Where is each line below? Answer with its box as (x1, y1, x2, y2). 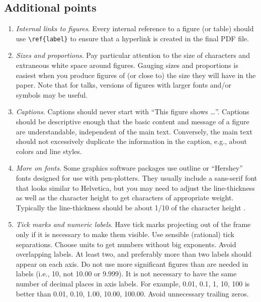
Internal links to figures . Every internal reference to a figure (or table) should (16, 23, 254, 34)
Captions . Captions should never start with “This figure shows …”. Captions (16, 106, 249, 117)
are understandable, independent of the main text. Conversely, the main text (16, 126, 252, 136)
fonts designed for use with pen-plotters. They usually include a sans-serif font (16, 172, 257, 183)
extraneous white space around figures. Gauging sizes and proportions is (16, 60, 238, 70)
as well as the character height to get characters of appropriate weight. (16, 192, 234, 203)
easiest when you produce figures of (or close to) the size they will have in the (16, 69, 256, 80)
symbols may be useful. (16, 89, 88, 100)
